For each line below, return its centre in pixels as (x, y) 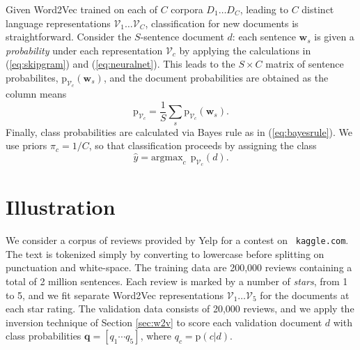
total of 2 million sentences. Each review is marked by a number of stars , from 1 (177, 281)
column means (36, 94)
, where (156, 336)
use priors (26, 145)
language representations (58, 23)
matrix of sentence (305, 64)
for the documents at (305, 295)
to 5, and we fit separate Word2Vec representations (115, 295)
